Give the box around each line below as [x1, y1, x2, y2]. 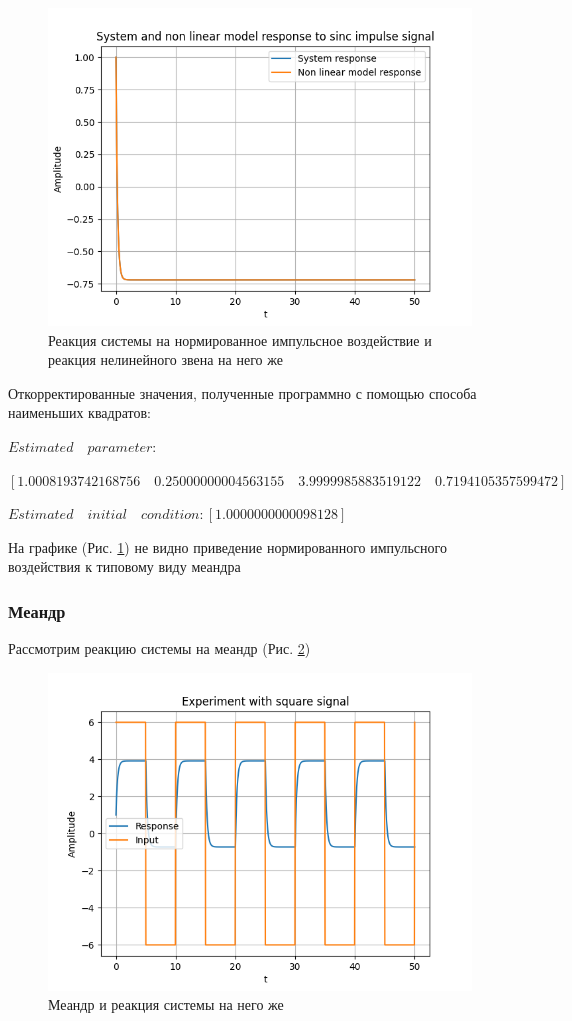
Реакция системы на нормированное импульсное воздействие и [48, 329, 432, 350]
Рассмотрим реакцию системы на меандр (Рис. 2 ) [8, 638, 311, 659]
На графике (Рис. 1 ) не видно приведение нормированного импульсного [8, 536, 447, 557]
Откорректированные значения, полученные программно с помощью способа [8, 382, 477, 403]
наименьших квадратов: [8, 402, 151, 423]
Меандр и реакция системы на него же [48, 994, 284, 1015]
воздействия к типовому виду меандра [8, 556, 241, 577]
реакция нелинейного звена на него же [48, 349, 283, 370]
